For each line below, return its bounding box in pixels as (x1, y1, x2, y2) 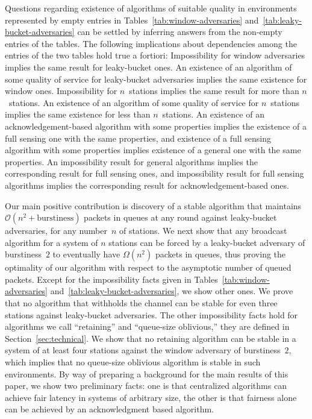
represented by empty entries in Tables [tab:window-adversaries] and (5, 13, 259, 26)
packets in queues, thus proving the (155, 248, 286, 260)
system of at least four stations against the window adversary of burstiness (5, 344, 281, 356)
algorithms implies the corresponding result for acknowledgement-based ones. (5, 178, 289, 191)
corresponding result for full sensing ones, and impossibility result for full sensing (5, 167, 304, 180)
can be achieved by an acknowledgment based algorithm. (5, 403, 214, 415)
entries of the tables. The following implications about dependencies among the (5, 37, 297, 49)
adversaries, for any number (5, 224, 107, 237)
